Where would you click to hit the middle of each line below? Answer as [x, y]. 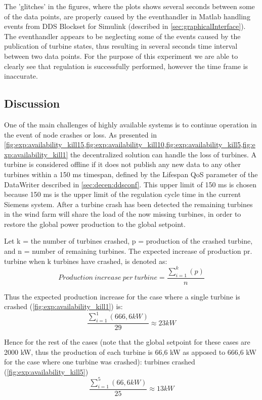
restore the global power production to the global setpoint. [95, 224]
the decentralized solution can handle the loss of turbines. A [163, 154]
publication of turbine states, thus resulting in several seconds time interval [121, 46]
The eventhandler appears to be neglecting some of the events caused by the [122, 36]
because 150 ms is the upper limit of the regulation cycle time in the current [123, 194]
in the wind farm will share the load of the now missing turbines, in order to [123, 214]
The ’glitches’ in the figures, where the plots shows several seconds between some [129, 6]
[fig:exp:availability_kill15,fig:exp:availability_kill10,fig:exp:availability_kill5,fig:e [130, 144]
